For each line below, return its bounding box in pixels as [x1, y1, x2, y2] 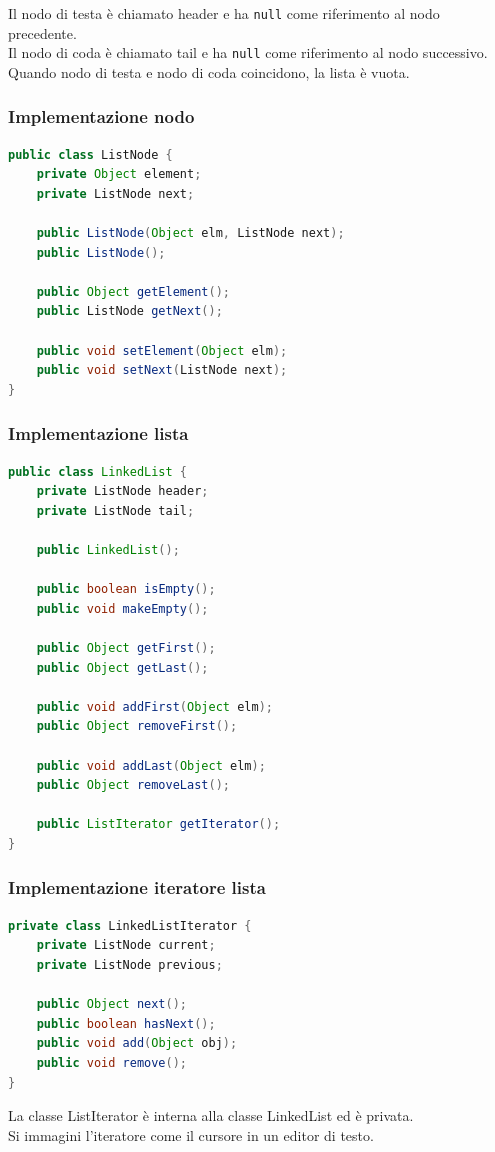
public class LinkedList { [8, 464, 188, 479]
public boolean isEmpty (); [36, 582, 216, 597]
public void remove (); [36, 1055, 188, 1070]
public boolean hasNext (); [36, 1016, 216, 1031]
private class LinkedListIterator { [8, 918, 252, 933]
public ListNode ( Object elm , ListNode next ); [36, 226, 345, 241]
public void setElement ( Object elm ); [36, 343, 288, 358]
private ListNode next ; [36, 186, 195, 201]
